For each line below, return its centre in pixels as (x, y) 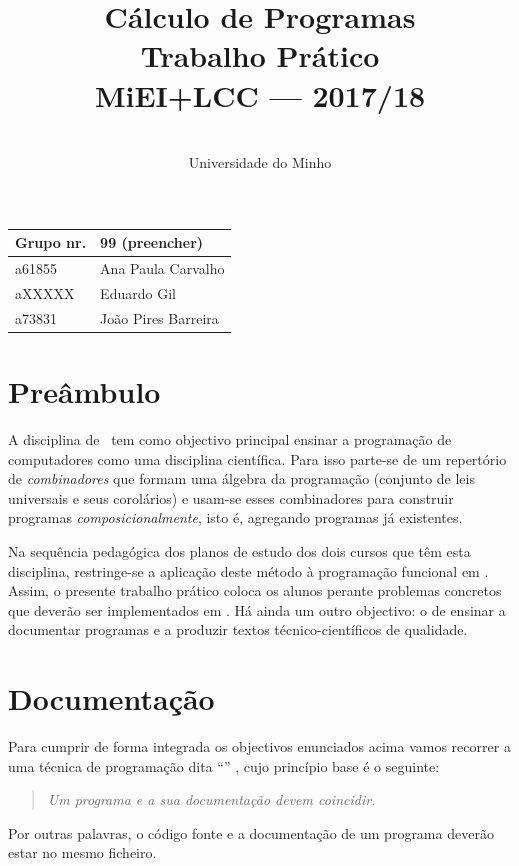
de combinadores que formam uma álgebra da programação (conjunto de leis (241, 478)
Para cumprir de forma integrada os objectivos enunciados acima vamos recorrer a (259, 746)
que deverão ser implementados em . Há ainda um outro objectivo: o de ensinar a (257, 609)
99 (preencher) (152, 242)
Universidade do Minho (260, 162)
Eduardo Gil (138, 292)
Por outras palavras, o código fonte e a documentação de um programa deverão (251, 832)
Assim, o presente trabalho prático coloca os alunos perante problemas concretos (255, 590)
